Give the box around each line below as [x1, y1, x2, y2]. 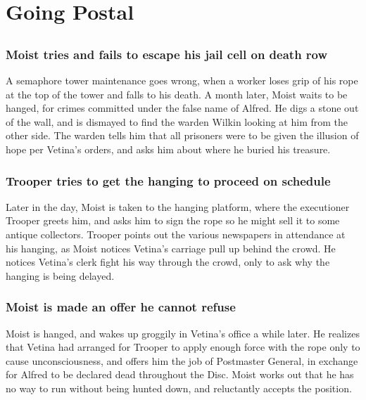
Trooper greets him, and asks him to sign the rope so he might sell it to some [6, 213, 340, 228]
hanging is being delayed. [6, 268, 115, 283]
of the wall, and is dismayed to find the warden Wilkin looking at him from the [6, 114, 348, 129]
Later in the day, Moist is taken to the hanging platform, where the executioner [6, 199, 350, 214]
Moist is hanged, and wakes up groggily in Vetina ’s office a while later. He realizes [6, 325, 360, 340]
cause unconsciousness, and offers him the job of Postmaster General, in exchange [6, 353, 358, 368]
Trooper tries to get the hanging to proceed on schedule [6, 172, 331, 189]
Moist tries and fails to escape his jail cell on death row [6, 45, 328, 63]
